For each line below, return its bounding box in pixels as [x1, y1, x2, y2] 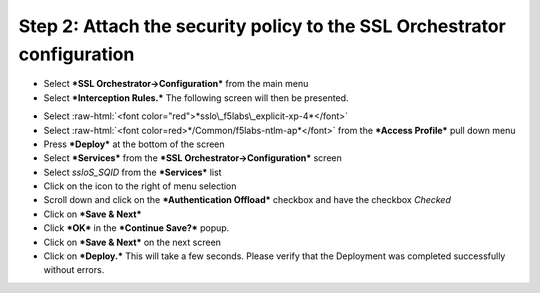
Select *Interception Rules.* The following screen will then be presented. [43, 91, 349, 104]
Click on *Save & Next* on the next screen [43, 236, 222, 248]
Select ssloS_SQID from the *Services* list [43, 166, 222, 178]
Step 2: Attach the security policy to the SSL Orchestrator [18, 15, 507, 37]
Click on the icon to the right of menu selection [43, 180, 237, 192]
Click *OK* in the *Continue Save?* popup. [43, 222, 230, 234]
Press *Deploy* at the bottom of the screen [43, 138, 225, 150]
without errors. [43, 264, 105, 276]
